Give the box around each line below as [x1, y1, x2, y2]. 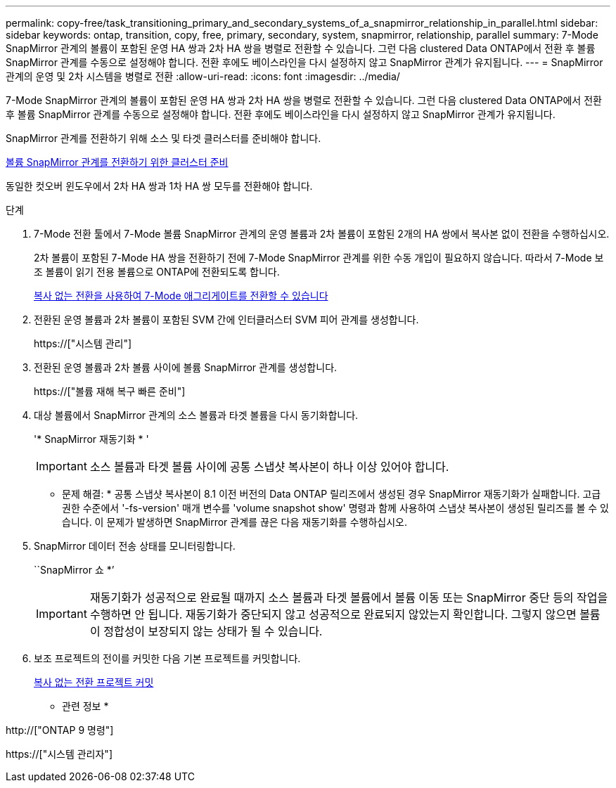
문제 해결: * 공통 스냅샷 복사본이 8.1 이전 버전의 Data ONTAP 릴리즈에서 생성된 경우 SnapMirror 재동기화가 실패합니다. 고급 [62, 488, 601, 500]
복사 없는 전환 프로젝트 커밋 [34, 676, 154, 688]
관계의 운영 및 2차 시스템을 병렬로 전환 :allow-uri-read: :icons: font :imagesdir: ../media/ [6, 70, 400, 82]
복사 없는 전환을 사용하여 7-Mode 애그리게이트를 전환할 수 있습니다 [34, 290, 328, 302]
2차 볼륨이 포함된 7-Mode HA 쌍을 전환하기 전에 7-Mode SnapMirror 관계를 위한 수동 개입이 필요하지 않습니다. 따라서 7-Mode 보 [34, 252, 604, 264]
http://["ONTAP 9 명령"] [6, 724, 114, 736]
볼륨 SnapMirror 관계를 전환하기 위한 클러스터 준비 [6, 156, 229, 168]
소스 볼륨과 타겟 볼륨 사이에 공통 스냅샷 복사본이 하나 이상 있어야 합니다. [89, 460, 449, 474]
